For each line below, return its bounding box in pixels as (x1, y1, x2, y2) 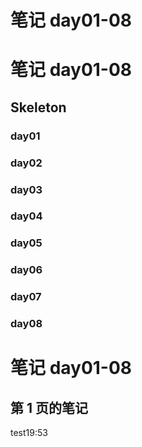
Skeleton (10, 99, 67, 116)
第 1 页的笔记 (10, 399, 89, 416)
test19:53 (10, 427, 48, 439)
